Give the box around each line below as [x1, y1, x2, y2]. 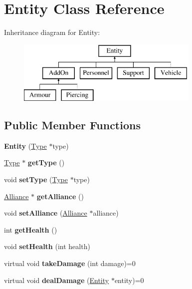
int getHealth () [4, 224, 57, 235]
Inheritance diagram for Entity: [4, 27, 100, 37]
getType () [27, 157, 65, 168]
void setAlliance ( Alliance [4, 208, 87, 218]
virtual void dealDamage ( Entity [4, 275, 109, 285]
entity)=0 [114, 275, 144, 285]
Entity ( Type [4, 140, 47, 151]
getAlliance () [36, 191, 84, 201]
